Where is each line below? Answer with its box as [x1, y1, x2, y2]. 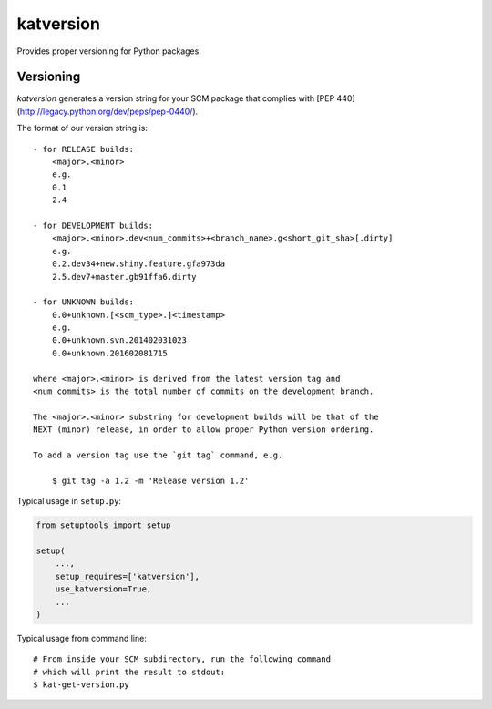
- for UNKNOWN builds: [33, 297, 135, 307]
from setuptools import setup [36, 520, 171, 530]
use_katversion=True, [55, 584, 152, 594]
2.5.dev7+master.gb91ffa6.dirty [51, 272, 197, 282]
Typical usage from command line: [16, 632, 148, 643]
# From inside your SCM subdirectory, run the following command [33, 654, 332, 664]
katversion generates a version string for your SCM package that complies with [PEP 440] [16, 93, 355, 104]
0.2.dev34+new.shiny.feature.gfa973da [51, 259, 226, 269]
